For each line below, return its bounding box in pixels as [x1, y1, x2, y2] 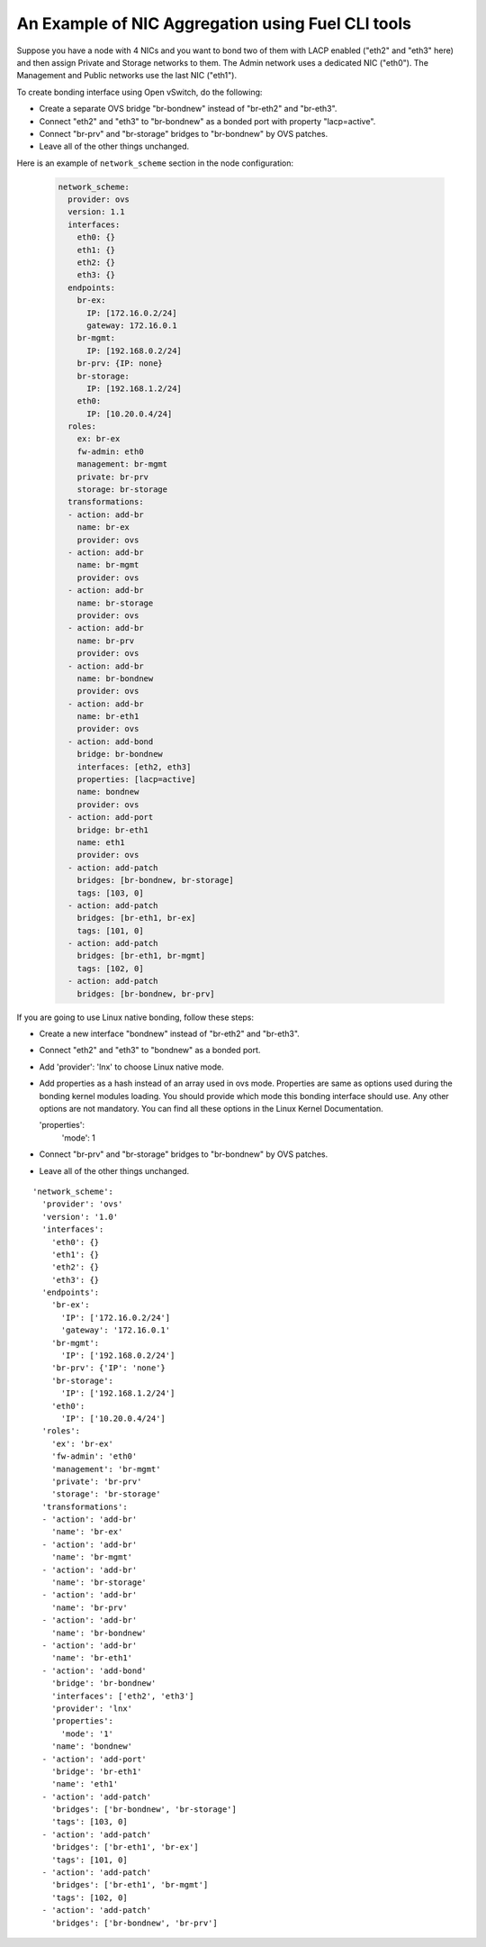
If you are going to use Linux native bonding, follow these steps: [16, 1012, 255, 1023]
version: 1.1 [67, 207, 125, 217]
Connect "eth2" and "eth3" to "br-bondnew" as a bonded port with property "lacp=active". [39, 115, 376, 126]
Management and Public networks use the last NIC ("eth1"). [16, 70, 238, 81]
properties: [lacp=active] [76, 775, 197, 785]
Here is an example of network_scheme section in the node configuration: [16, 158, 294, 168]
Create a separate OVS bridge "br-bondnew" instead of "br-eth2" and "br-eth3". [39, 104, 337, 114]
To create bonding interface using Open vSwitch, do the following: [16, 86, 263, 97]
